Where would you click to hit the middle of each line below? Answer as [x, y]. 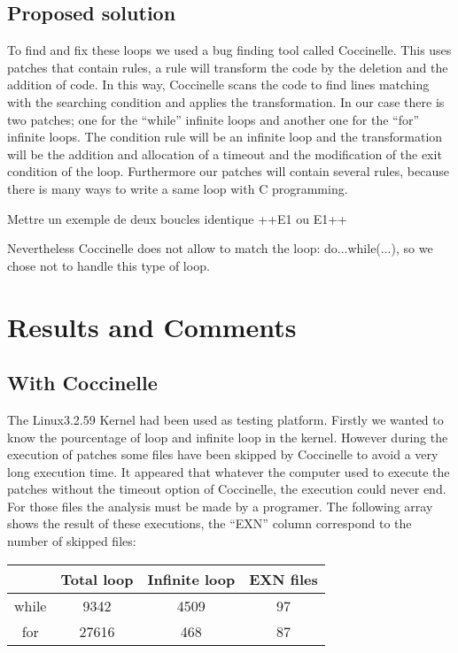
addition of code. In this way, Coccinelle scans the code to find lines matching [218, 85]
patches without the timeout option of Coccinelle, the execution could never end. [227, 489]
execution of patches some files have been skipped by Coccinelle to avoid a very [223, 454]
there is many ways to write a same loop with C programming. [178, 188]
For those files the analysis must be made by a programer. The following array [220, 506]
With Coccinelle [82, 383]
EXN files [283, 579]
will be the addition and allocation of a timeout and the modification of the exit [225, 154]
